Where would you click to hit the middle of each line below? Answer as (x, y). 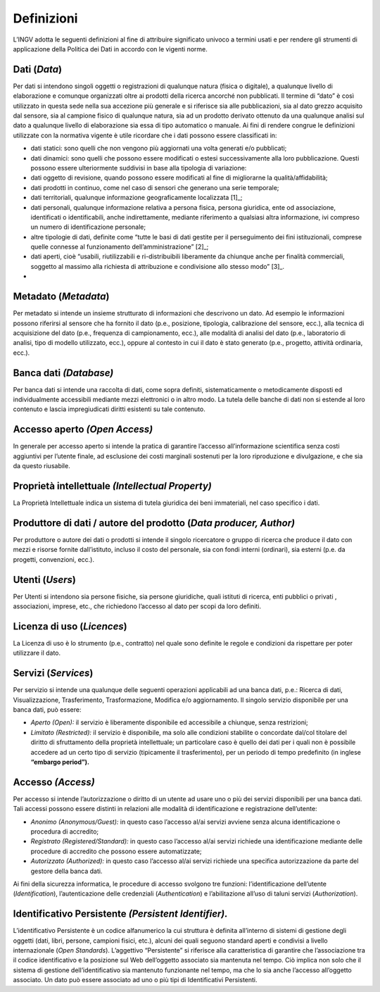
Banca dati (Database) (63, 373)
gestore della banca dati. (66, 871)
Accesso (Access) (54, 782)
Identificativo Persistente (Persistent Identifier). (120, 914)
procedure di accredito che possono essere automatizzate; (116, 851)
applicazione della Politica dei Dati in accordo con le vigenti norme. (110, 49)
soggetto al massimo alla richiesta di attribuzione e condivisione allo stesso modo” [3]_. (158, 266)
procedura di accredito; (65, 831)
